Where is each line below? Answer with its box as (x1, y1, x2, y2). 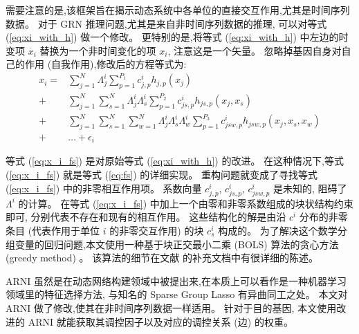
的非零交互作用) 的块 (109, 223, 204, 237)
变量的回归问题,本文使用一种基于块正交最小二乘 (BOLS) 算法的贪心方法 (15, 236, 339, 251)
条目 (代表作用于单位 (6, 223, 100, 237)
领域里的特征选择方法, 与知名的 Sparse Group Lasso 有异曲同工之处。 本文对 (6, 287, 348, 301)
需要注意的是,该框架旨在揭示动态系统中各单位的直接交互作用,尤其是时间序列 (6, 3, 350, 17)
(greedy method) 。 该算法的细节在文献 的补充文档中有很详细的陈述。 (6, 250, 318, 265)
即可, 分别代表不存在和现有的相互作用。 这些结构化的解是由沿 (6, 210, 286, 224)
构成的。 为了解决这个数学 (218, 223, 338, 237)
